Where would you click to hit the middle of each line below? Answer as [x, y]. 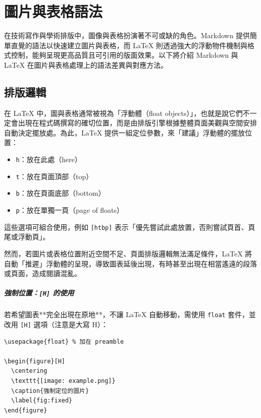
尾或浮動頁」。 [27, 237]
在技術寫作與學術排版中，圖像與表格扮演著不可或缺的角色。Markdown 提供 [127, 35]
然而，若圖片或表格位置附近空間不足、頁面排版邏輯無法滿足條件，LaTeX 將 [128, 253]
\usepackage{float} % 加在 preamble [64, 341]
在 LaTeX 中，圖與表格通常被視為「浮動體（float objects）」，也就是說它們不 [127, 113]
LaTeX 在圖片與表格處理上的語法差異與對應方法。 [86, 64]
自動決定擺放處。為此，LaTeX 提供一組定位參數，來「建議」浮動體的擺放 [125, 132]
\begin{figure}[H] [35, 361]
